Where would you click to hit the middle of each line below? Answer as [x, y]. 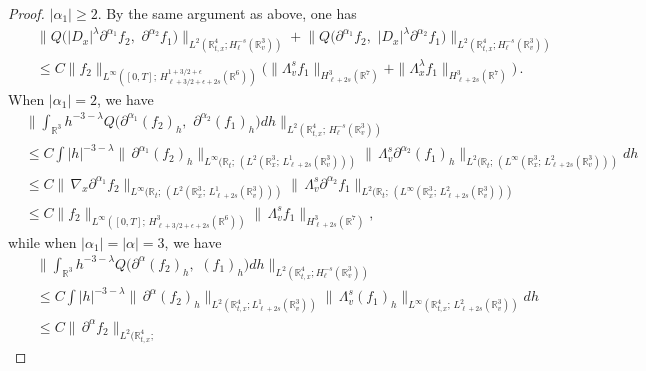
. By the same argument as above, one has [227, 13]
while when [42, 241]
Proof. [26, 13]
